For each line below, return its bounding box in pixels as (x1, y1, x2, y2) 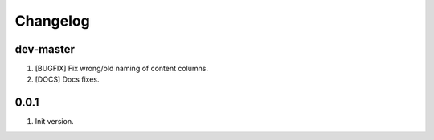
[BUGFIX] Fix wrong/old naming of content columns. (35, 64, 209, 74)
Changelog (14, 12, 90, 30)
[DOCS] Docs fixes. (35, 74, 100, 84)
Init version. (35, 117, 74, 126)
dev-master (14, 42, 76, 56)
